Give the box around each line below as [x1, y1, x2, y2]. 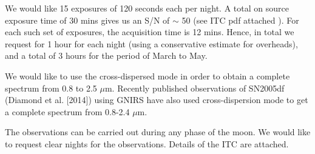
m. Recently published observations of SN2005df [104, 81, 285, 94]
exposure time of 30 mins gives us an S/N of [5, 13, 170, 26]
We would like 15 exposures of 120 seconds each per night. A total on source [5, 2, 289, 14]
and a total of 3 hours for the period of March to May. [5, 49, 208, 62]
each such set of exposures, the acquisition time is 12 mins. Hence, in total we [5, 25, 294, 38]
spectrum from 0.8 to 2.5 [5, 81, 97, 94]
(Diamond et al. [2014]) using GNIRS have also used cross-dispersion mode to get [5, 93, 308, 106]
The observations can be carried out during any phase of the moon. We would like [5, 126, 311, 138]
